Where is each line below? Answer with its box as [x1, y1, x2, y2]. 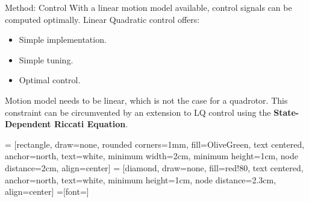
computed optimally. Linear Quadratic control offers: [5, 13, 200, 25]
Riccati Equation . [54, 118, 128, 130]
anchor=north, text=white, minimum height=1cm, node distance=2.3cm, [5, 173, 276, 186]
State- [273, 106, 299, 118]
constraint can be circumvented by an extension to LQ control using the [5, 106, 271, 118]
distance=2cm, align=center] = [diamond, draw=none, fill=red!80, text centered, [5, 161, 304, 174]
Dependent [5, 118, 51, 130]
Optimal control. [19, 74, 81, 86]
